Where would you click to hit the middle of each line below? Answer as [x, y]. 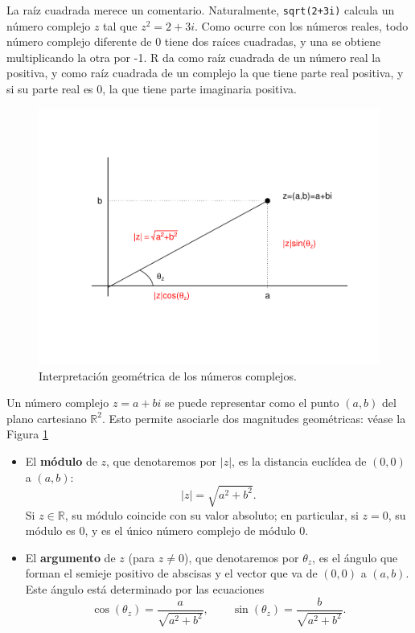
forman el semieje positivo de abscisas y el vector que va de [171, 573]
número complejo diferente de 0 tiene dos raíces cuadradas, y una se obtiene [194, 41]
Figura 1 [27, 434]
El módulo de [61, 460]
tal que [120, 25]
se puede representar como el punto [252, 403]
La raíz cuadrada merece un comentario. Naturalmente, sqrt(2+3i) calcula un [201, 10]
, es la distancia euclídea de [299, 460]
